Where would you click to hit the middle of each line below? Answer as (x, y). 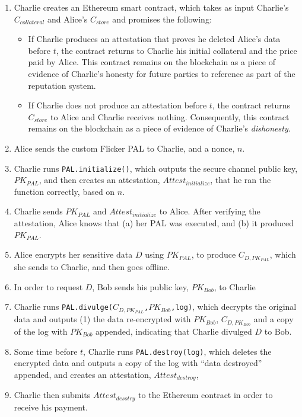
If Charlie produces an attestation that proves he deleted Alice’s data (154, 39)
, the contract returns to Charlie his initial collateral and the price (177, 50)
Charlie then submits (52, 395)
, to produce (214, 254)
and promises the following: (162, 19)
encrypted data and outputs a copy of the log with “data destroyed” (138, 363)
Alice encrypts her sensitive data (73, 254)
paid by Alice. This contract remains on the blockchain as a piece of (152, 62)
